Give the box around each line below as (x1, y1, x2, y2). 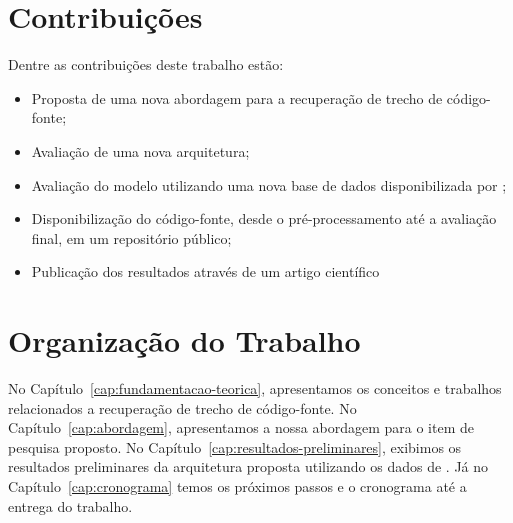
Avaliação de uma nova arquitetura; (31, 140, 250, 161)
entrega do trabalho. (8, 495, 133, 516)
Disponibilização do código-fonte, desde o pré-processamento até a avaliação (31, 208, 497, 229)
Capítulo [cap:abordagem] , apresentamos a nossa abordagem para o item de (8, 417, 474, 438)
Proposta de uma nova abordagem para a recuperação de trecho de (31, 87, 443, 108)
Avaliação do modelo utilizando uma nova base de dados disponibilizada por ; (31, 174, 507, 195)
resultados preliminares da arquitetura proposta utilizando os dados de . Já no (8, 456, 489, 477)
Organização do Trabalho (8, 320, 361, 361)
